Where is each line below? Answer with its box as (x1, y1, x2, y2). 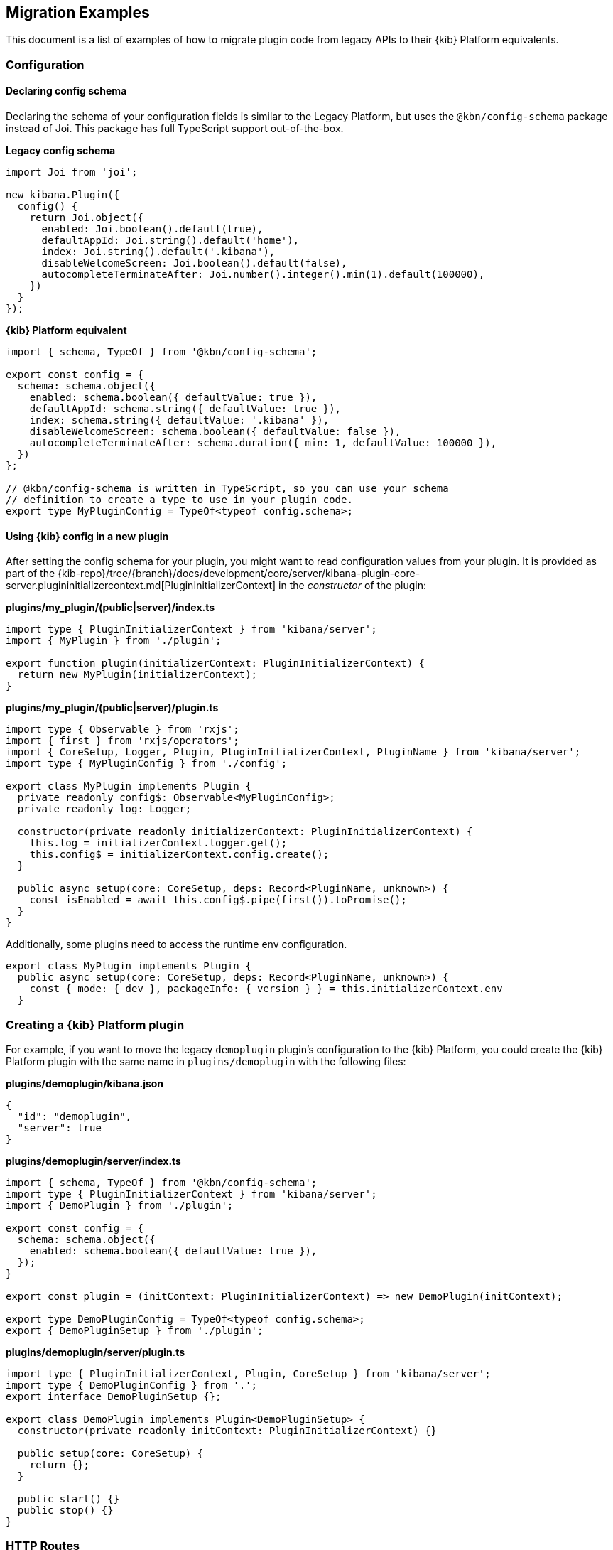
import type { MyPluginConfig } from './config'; (6, 758, 288, 770)
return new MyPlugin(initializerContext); (17, 669, 258, 681)
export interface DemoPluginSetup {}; (6, 1390, 222, 1402)
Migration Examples (6, 4, 150, 21)
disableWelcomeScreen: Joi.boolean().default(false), (41, 257, 347, 269)
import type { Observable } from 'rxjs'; (6, 723, 239, 736)
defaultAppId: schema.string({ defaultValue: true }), (29, 403, 342, 415)
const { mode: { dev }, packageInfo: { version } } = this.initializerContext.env (29, 983, 503, 995)
